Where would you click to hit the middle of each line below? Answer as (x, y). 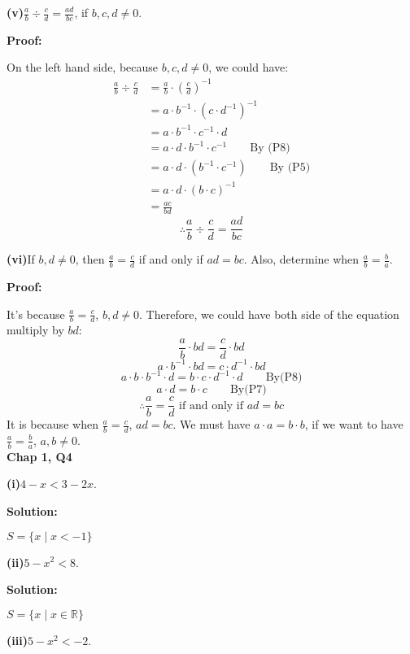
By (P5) (290, 168)
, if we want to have (354, 424)
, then (90, 259)
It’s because (36, 314)
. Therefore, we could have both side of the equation (269, 314)
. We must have (212, 424)
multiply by (35, 330)
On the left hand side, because (83, 67)
